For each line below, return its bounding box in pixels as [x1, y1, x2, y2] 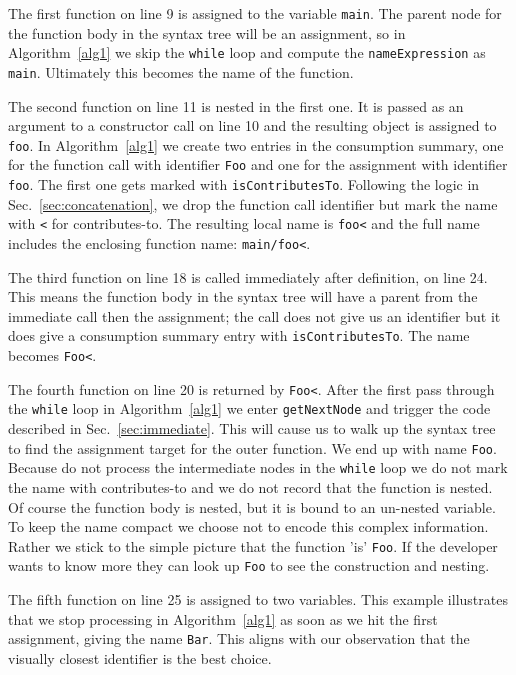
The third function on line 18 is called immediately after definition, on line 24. [8, 266, 488, 287]
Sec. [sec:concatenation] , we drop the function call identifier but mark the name [8, 193, 498, 214]
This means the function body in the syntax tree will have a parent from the [8, 286, 478, 307]
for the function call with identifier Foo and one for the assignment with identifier [8, 154, 508, 175]
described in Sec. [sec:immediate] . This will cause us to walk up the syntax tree [8, 418, 496, 439]
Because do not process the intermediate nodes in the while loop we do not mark [8, 457, 508, 478]
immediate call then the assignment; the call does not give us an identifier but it [8, 305, 501, 326]
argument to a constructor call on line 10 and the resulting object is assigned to [8, 115, 497, 136]
